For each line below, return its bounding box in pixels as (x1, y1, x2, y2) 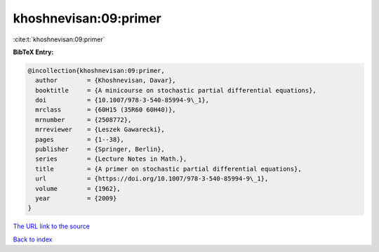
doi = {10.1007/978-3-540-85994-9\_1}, (35, 96, 210, 105)
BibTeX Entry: (13, 48, 54, 56)
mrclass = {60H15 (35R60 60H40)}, (35, 106, 176, 114)
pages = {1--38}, (35, 135, 124, 143)
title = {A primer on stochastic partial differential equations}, (35, 165, 302, 173)
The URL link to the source (13, 222, 91, 231)
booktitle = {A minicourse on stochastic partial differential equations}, (35, 86, 317, 94)
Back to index (13, 235, 53, 244)
